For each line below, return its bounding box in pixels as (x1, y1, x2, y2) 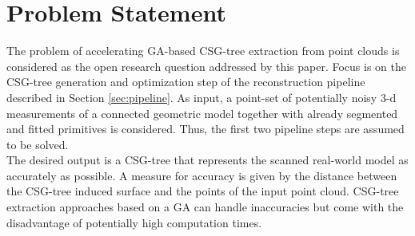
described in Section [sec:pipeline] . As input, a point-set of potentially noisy (6, 88, 377, 105)
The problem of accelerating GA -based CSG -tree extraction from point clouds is (6, 42, 400, 59)
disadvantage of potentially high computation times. (6, 214, 262, 230)
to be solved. (6, 136, 69, 152)
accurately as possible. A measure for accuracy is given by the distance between (6, 167, 397, 183)
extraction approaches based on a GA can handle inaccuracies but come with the (6, 199, 404, 215)
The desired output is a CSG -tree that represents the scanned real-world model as (6, 151, 409, 168)
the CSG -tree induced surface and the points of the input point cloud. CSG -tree (6, 183, 399, 199)
